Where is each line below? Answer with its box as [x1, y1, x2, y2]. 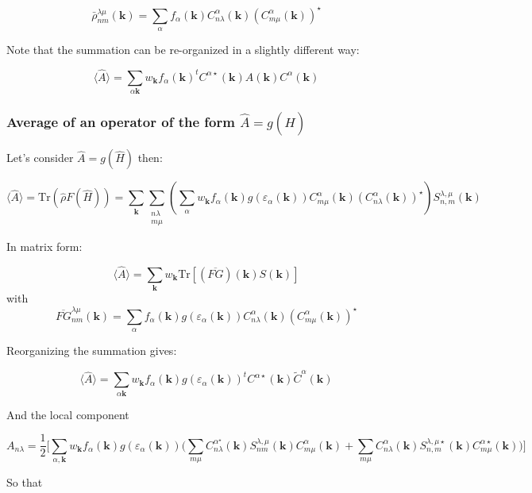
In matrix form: [6, 238, 83, 255]
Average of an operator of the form [6, 112, 235, 132]
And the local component [6, 406, 129, 422]
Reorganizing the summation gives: [6, 341, 177, 358]
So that [6, 474, 43, 491]
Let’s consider [6, 149, 74, 166]
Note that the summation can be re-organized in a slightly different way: [6, 40, 360, 57]
